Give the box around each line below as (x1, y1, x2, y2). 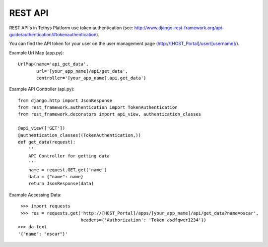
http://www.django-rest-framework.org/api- (134, 25, 224, 31)
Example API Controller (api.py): (9, 86, 74, 92)
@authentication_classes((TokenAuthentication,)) (18, 132, 141, 138)
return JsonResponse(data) (28, 181, 94, 187)
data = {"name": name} (28, 174, 84, 179)
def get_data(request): (18, 139, 76, 145)
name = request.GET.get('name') (28, 167, 107, 173)
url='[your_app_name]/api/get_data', (36, 68, 129, 74)
